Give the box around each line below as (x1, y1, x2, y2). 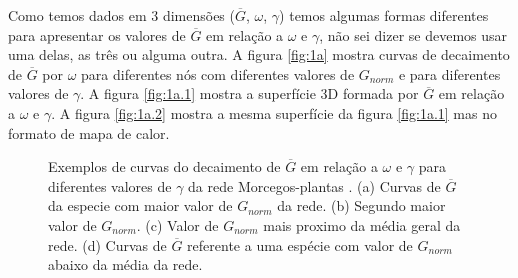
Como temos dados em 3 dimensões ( (8, 5, 235, 25)
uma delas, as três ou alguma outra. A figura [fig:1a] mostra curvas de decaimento (8, 44, 510, 65)
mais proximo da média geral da (263, 214, 461, 235)
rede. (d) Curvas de (48, 234, 167, 255)
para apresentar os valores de (8, 24, 186, 45)
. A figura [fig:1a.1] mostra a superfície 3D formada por (80, 83, 419, 104)
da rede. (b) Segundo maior (277, 195, 446, 216)
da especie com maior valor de (48, 195, 233, 216)
